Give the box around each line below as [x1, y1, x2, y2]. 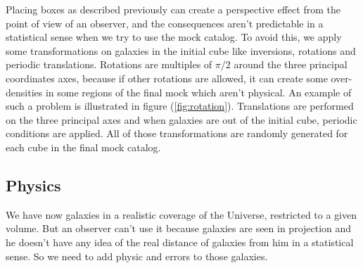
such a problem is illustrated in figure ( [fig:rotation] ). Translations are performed [6, 98, 354, 113]
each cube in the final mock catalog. [6, 139, 161, 154]
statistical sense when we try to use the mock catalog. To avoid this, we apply [6, 30, 342, 44]
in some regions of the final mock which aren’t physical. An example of [45, 84, 352, 99]
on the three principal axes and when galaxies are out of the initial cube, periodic [6, 112, 357, 127]
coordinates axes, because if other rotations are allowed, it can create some [6, 70, 328, 85]
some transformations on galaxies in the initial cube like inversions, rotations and [6, 43, 356, 58]
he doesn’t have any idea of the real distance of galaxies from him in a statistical [6, 234, 354, 249]
